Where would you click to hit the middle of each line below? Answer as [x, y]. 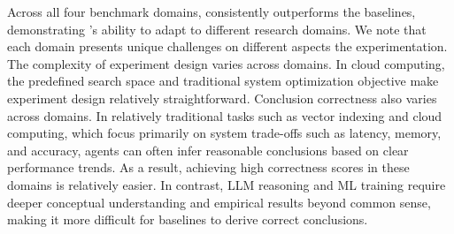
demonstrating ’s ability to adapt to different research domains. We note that [217, 29]
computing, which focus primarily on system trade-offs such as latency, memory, [224, 133]
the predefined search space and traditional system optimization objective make [223, 81]
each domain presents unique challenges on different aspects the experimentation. [227, 46]
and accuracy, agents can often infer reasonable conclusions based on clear [208, 150]
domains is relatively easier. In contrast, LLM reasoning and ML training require [227, 184]
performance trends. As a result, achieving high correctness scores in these [208, 167]
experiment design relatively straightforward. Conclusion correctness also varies [222, 98]
